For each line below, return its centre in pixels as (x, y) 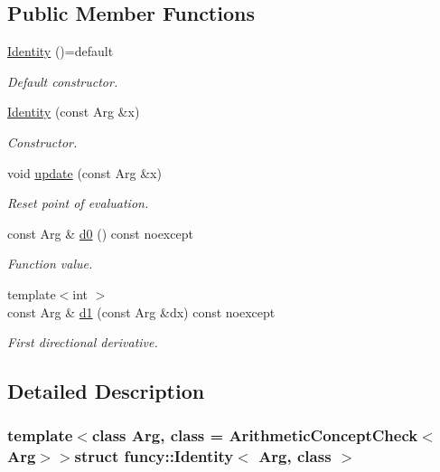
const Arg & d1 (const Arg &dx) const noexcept (141, 312)
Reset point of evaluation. (78, 203)
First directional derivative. (83, 342)
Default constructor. (63, 81)
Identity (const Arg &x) (74, 112)
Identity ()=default (61, 51)
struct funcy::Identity (154, 456)
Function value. (50, 264)
